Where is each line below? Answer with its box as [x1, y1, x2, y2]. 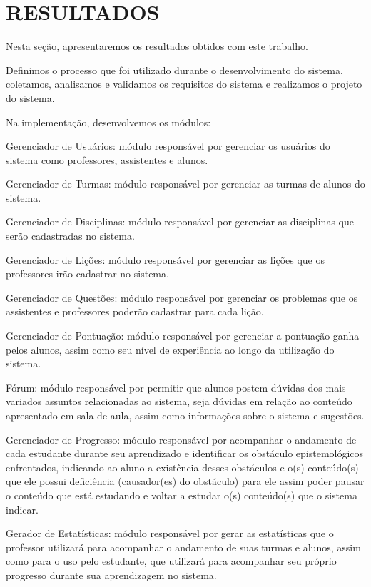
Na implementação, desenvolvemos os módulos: [6, 114, 211, 129]
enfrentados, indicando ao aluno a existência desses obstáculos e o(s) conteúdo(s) [6, 459, 359, 474]
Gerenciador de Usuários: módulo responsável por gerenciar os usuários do [6, 138, 330, 153]
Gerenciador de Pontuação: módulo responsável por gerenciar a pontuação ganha [6, 328, 360, 343]
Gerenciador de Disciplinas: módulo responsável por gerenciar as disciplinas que [6, 214, 354, 229]
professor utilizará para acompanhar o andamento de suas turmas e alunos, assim [6, 539, 361, 554]
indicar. [6, 501, 39, 516]
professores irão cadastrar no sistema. [6, 266, 169, 281]
